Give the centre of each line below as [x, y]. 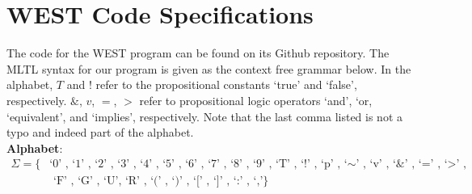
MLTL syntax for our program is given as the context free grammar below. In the [209, 68]
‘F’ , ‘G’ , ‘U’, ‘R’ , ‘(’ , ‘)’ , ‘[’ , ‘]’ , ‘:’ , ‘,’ [158, 181]
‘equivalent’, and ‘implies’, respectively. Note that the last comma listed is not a [205, 116]
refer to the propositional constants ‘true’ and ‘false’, [226, 84]
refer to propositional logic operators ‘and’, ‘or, [256, 100]
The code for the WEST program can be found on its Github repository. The [198, 53]
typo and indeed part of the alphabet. [100, 132]
